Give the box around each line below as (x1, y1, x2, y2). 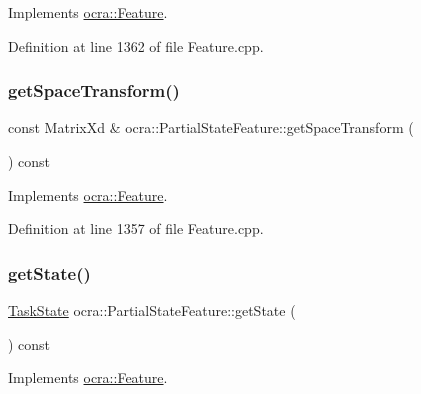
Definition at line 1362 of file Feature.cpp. (8, 35, 264, 56)
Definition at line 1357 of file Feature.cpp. (8, 218, 264, 239)
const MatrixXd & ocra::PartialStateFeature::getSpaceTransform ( (8, 117, 414, 138)
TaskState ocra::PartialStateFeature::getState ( (8, 300, 296, 320)
